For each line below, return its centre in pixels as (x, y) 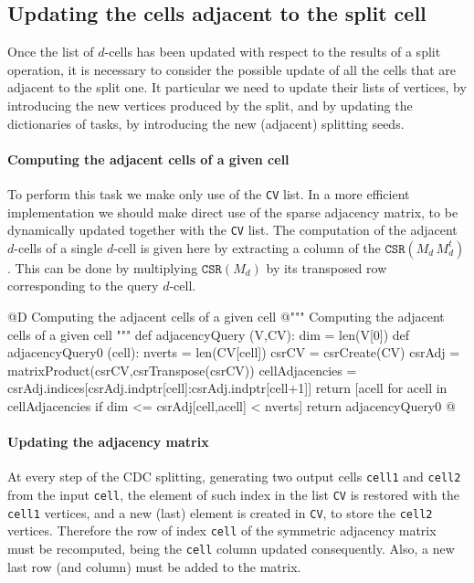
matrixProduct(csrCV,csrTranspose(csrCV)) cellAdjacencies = (182, 370)
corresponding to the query (83, 286)
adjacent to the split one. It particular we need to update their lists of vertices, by (237, 87)
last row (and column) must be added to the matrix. (154, 566)
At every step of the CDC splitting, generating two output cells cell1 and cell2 (234, 477)
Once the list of (51, 52)
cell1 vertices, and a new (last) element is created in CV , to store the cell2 (220, 512)
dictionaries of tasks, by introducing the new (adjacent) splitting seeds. (206, 123)
